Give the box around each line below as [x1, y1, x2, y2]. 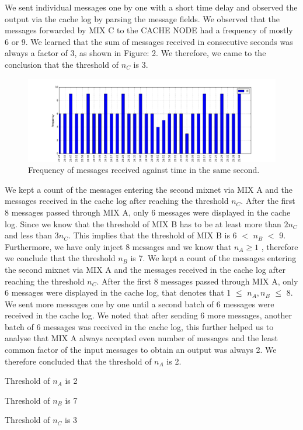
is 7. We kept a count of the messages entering [130, 252, 297, 264]
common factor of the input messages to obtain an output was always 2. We [5, 344, 277, 356]
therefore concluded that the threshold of [5, 355, 152, 367]
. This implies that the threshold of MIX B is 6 [68, 229, 237, 241]
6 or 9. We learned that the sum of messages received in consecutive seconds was [5, 35, 293, 47]
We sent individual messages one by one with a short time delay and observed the [5, 1, 298, 13]
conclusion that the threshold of [5, 58, 119, 70]
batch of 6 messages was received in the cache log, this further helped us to [5, 320, 274, 332]
